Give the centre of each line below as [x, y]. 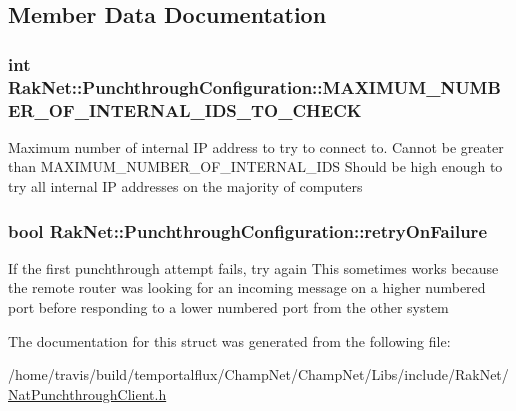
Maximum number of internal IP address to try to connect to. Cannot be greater [256, 146]
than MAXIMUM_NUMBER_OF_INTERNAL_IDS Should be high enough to [255, 166]
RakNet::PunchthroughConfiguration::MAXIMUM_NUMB [254, 86]
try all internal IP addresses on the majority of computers [185, 186]
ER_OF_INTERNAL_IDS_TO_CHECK [185, 109]
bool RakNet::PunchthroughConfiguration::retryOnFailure [248, 230]
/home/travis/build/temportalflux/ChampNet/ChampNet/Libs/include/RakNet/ [258, 374]
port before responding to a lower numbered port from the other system [228, 307]
